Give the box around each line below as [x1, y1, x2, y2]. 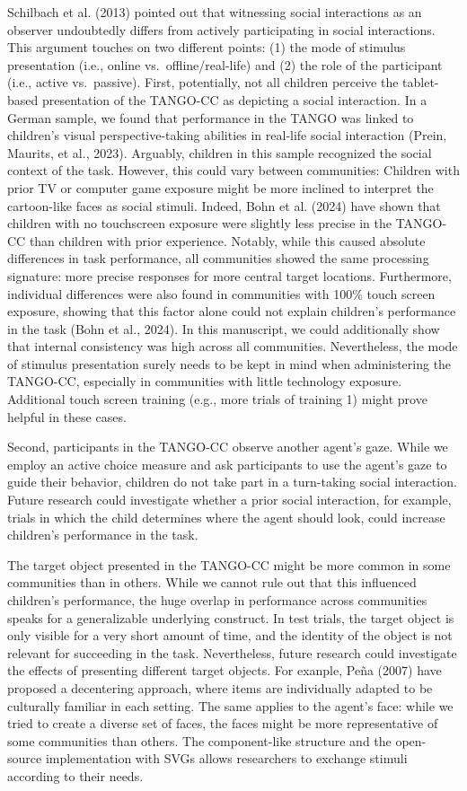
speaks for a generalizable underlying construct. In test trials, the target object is [7, 608, 454, 627]
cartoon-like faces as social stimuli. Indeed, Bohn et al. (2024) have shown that [7, 196, 441, 215]
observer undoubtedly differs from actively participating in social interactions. [7, 20, 436, 39]
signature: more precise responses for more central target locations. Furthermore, [7, 266, 452, 285]
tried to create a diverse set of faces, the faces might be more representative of [7, 714, 438, 733]
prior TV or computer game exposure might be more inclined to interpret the [7, 178, 434, 197]
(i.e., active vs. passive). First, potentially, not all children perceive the [7, 73, 399, 92]
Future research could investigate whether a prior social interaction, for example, [7, 490, 452, 509]
